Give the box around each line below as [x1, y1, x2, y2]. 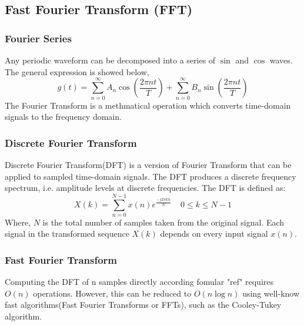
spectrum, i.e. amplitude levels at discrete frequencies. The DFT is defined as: [5, 182, 286, 194]
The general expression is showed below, [5, 65, 149, 78]
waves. [269, 54, 293, 66]
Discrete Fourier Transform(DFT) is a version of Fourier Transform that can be [5, 158, 292, 170]
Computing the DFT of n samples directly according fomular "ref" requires [5, 275, 274, 288]
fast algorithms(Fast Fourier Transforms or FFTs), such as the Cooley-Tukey [5, 298, 282, 311]
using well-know [242, 287, 300, 299]
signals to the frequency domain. [5, 110, 122, 123]
